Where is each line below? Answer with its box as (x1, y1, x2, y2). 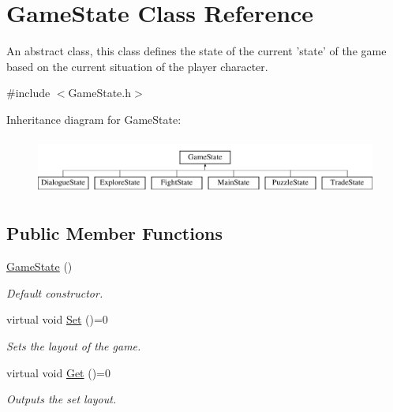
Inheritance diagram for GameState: (6, 110, 182, 127)
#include (6, 84, 51, 101)
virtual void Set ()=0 (6, 311, 108, 328)
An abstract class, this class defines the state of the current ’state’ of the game (6, 43, 387, 59)
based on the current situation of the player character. (6, 58, 268, 74)
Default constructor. (6, 284, 103, 301)
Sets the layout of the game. (6, 338, 141, 354)
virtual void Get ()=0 (6, 364, 111, 380)
